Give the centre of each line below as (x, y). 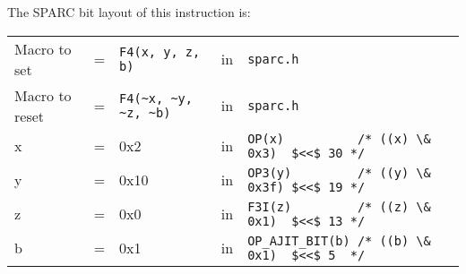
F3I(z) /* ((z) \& (339, 206)
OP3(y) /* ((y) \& (339, 172)
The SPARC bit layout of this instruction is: (129, 12)
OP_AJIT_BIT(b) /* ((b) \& (339, 240)
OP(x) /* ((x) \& (339, 138)
